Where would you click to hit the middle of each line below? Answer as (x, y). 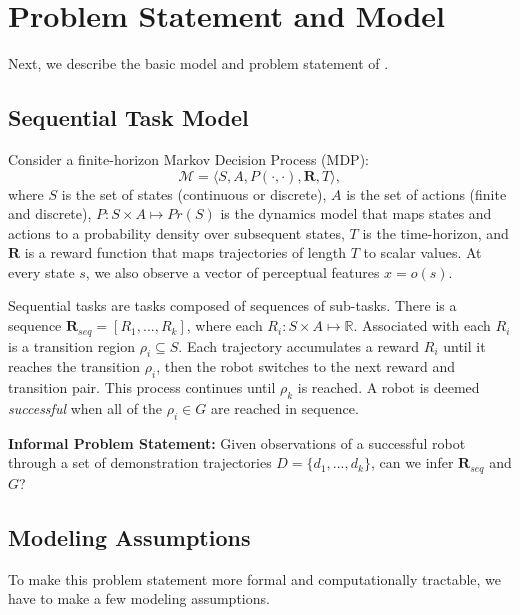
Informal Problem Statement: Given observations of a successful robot (237, 442)
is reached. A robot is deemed (388, 387)
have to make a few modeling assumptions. (139, 598)
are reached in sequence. (284, 407)
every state (41, 271)
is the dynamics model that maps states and (356, 213)
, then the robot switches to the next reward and (306, 366)
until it (464, 345)
